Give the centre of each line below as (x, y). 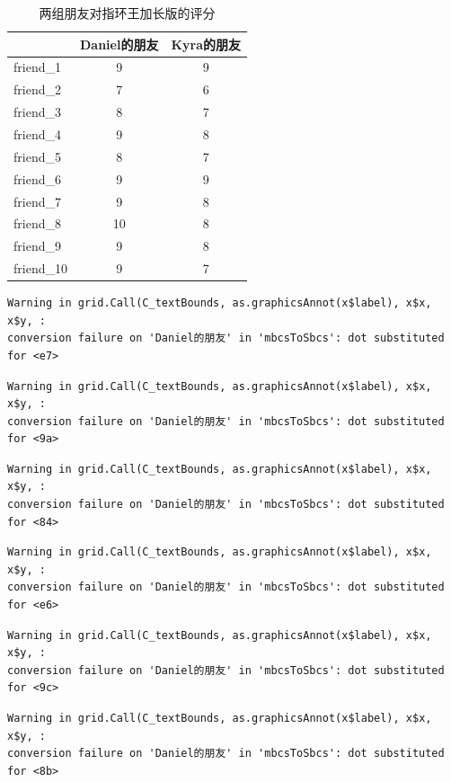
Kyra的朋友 (206, 44)
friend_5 (37, 156)
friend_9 (37, 246)
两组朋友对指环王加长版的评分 (127, 13)
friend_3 (37, 112)
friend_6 (37, 178)
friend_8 (37, 223)
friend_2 (37, 89)
